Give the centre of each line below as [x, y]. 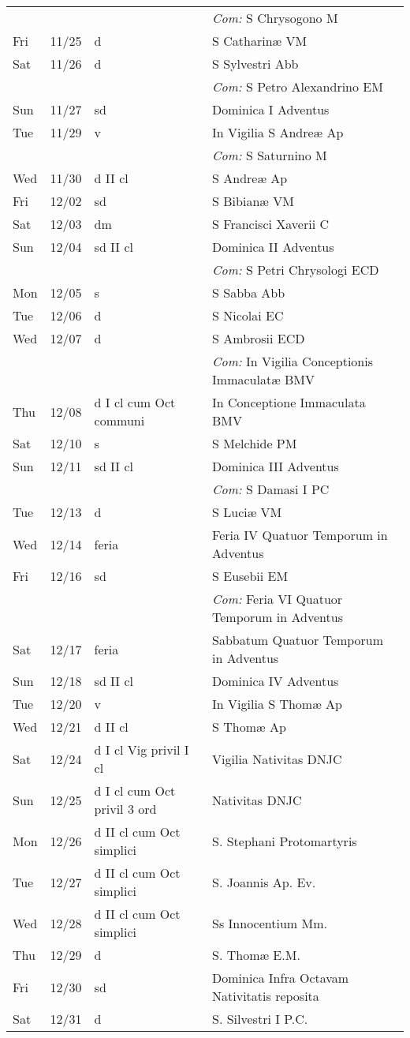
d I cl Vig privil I [142, 749]
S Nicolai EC [248, 315]
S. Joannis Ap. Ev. [264, 882]
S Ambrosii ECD [259, 338]
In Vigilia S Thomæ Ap [277, 704]
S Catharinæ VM [260, 41]
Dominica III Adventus [276, 466]
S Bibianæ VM [253, 201]
